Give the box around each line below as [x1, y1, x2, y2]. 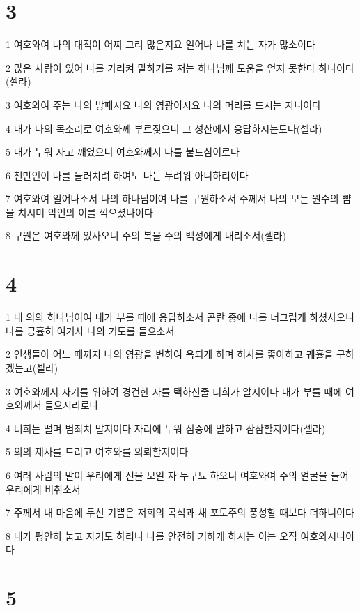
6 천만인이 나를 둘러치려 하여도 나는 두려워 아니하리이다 [6, 167, 249, 182]
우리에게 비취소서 [6, 481, 81, 496]
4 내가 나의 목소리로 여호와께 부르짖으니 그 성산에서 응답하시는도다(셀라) [6, 121, 322, 135]
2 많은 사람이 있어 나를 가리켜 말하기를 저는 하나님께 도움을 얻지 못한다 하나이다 [6, 60, 354, 75]
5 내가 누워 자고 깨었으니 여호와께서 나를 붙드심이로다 [6, 144, 240, 159]
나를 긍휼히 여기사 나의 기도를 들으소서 [6, 323, 175, 338]
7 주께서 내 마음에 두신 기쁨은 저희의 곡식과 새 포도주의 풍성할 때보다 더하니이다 [6, 505, 354, 520]
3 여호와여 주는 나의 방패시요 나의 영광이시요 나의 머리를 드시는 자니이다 [6, 97, 321, 112]
